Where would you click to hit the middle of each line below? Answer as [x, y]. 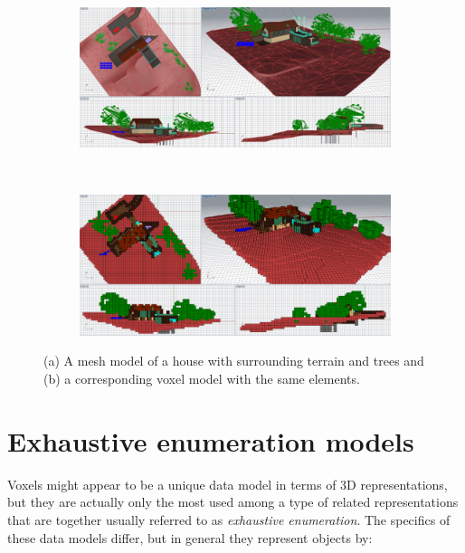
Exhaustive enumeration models [211, 440]
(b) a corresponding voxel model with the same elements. [202, 379]
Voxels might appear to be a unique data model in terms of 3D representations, [228, 484]
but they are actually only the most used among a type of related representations [233, 502]
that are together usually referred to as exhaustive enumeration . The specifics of [229, 519]
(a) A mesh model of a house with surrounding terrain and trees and [234, 361]
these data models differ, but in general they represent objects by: [190, 537]
